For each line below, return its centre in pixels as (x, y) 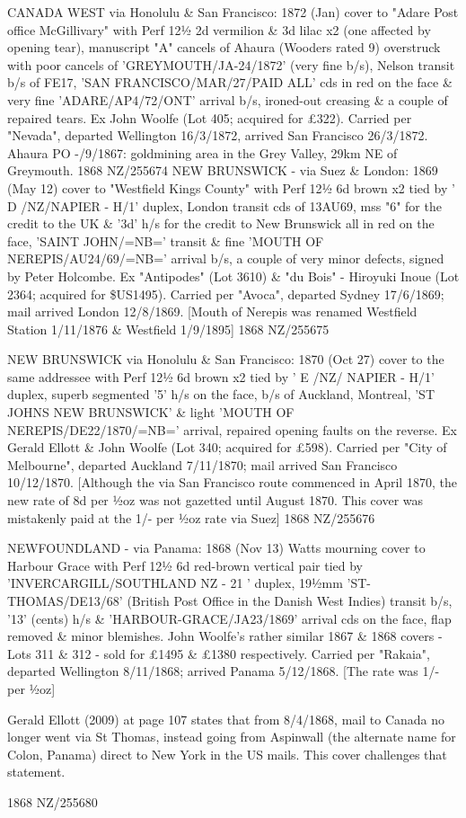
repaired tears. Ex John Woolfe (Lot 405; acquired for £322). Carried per (210, 117)
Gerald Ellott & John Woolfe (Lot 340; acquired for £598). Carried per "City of (227, 447)
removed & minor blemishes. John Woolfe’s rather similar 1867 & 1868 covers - (225, 636)
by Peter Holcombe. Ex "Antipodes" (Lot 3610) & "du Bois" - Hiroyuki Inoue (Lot (233, 276)
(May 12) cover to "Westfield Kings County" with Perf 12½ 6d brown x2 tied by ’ (231, 187)
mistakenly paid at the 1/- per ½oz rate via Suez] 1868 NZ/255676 (191, 517)
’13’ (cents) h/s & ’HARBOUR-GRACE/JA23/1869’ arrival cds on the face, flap (229, 618)
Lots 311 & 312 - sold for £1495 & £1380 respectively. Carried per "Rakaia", (219, 653)
